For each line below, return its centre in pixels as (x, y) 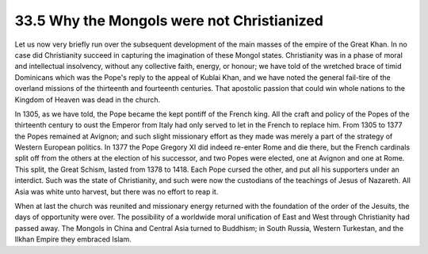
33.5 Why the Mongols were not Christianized (169, 21)
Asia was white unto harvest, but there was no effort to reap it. (117, 191)
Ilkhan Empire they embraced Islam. (73, 239)
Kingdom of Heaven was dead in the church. (88, 100)
